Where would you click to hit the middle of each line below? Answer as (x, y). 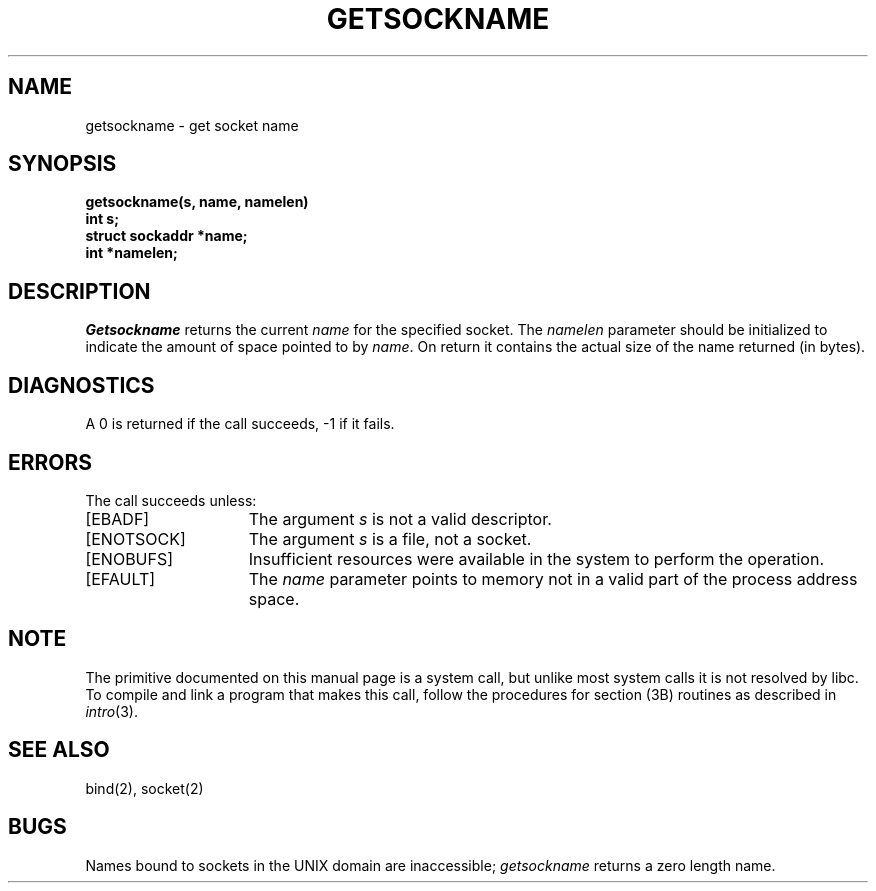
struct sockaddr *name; (166, 236)
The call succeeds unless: (171, 500)
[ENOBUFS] (129, 558)
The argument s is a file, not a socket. (390, 538)
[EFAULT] (120, 578)
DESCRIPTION (79, 291)
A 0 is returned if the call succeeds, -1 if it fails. (240, 424)
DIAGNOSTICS (81, 385)
